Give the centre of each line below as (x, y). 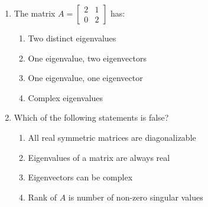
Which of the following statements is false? (91, 117)
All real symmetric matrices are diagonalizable (112, 137)
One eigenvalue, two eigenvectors (87, 58)
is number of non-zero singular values (136, 197)
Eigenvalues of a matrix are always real (99, 157)
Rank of (43, 197)
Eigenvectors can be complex (80, 177)
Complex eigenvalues (66, 97)
